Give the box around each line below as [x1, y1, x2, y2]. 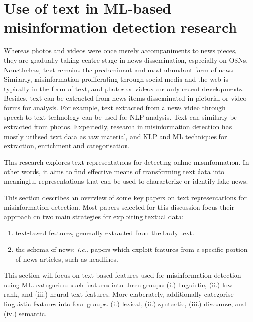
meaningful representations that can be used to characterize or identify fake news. [4, 176, 248, 186]
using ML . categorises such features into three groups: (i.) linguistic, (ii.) [4, 279, 220, 289]
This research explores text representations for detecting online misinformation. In [4, 157, 249, 167]
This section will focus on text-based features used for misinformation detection [4, 270, 241, 280]
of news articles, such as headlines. [15, 253, 118, 264]
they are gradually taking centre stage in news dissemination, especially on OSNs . [4, 54, 248, 65]
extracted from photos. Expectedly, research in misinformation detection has [4, 122, 232, 132]
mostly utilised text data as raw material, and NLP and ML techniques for [4, 131, 227, 141]
